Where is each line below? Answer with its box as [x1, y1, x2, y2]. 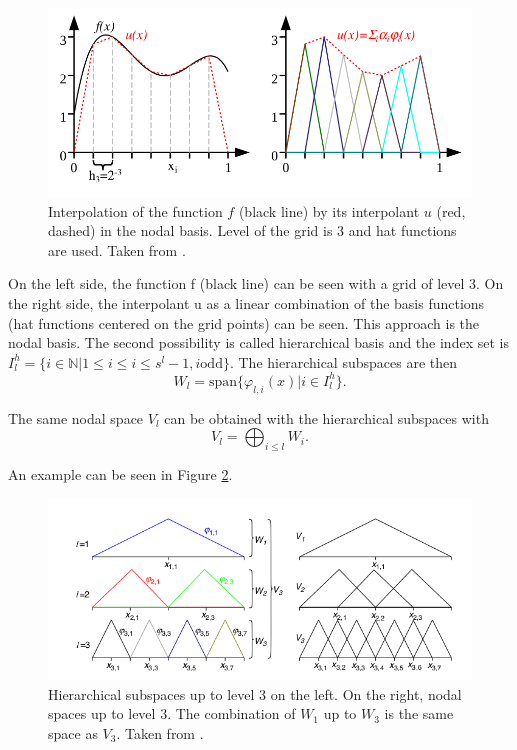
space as [48, 722, 98, 743]
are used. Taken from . [48, 239, 186, 260]
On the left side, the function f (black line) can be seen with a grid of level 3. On [8, 273, 504, 294]
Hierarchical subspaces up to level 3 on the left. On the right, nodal [48, 683, 462, 704]
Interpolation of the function [48, 200, 223, 221]
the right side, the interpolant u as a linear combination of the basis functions [8, 293, 485, 314]
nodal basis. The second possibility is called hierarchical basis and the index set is [8, 332, 509, 353]
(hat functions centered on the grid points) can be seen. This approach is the [8, 312, 480, 333]
